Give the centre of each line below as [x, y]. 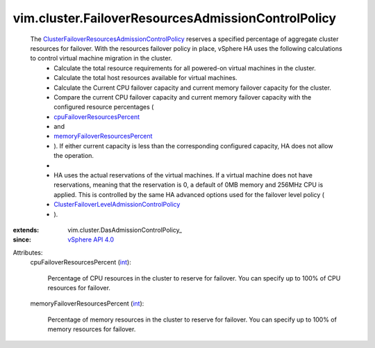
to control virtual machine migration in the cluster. [101, 58]
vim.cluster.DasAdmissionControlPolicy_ [125, 230]
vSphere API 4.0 [91, 239]
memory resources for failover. [92, 329]
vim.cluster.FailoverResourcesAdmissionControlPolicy [175, 18]
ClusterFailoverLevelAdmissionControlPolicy [117, 205]
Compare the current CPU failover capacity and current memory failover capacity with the [183, 97]
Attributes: [28, 252]
